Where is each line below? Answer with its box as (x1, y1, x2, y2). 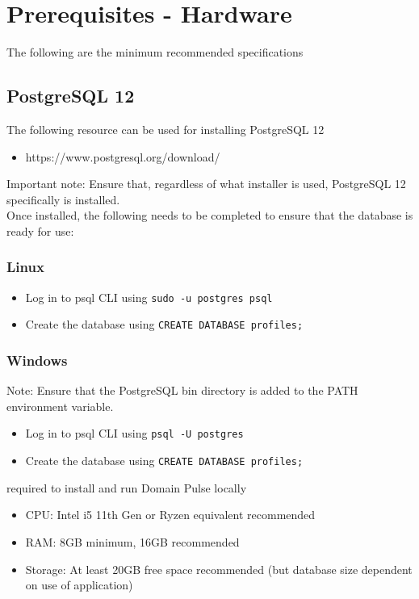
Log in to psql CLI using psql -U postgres (25, 425, 244, 442)
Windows (6, 350, 68, 370)
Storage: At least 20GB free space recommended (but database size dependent (25, 560, 413, 577)
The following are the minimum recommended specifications (6, 44, 304, 61)
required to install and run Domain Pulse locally (6, 479, 247, 496)
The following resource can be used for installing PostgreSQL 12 (6, 120, 325, 137)
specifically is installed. (6, 191, 120, 207)
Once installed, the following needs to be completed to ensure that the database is (6, 207, 413, 224)
